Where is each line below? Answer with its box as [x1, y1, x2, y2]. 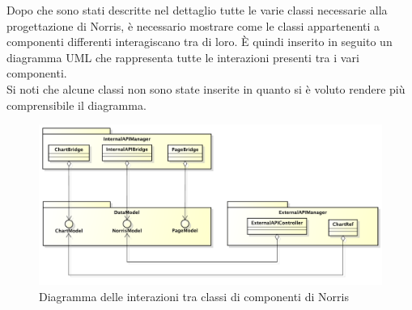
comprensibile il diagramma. [6, 96, 147, 113]
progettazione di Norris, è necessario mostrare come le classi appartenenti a [6, 17, 380, 34]
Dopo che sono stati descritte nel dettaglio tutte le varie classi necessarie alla [6, 2, 388, 18]
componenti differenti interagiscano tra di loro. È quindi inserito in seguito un [6, 33, 393, 50]
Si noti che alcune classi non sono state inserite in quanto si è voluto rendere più [6, 80, 406, 97]
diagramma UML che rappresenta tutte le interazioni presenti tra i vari [6, 48, 359, 65]
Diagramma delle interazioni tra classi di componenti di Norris [39, 287, 349, 304]
